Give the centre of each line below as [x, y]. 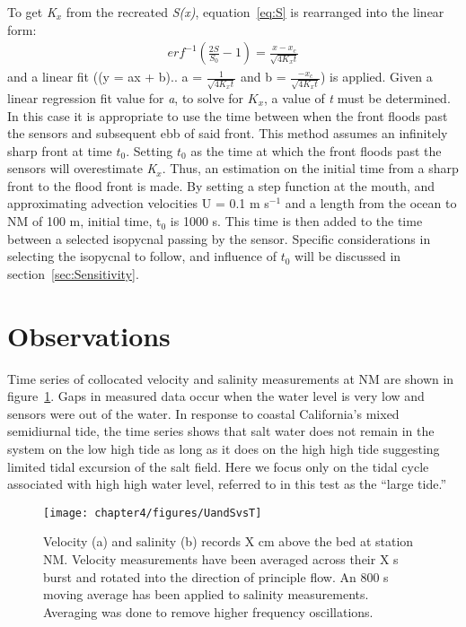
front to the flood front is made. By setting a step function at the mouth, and [221, 185]
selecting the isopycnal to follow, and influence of [142, 256]
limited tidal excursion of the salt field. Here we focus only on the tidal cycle [218, 466]
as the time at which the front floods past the [316, 150]
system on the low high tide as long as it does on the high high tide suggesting [224, 448]
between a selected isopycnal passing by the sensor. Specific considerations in [219, 238]
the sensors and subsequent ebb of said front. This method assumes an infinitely [228, 133]
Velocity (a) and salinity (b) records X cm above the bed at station [229, 541]
